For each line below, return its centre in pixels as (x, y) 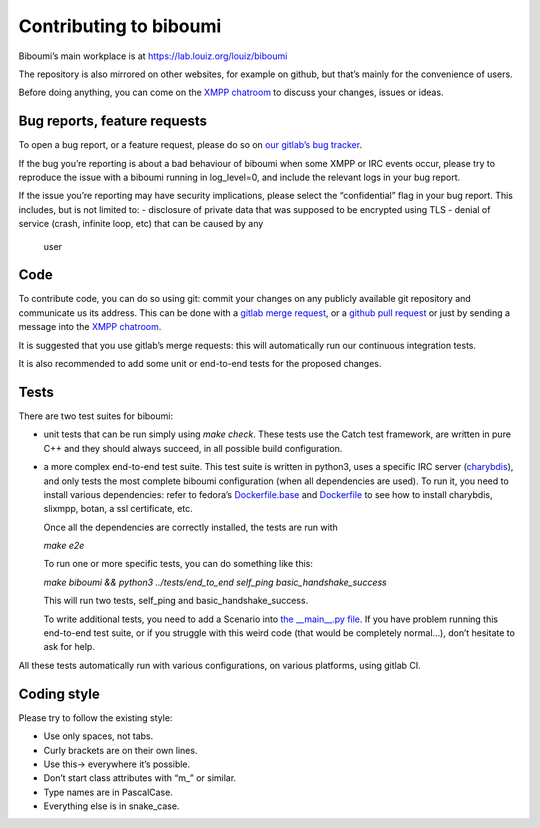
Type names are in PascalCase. (108, 792)
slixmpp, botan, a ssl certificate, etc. (118, 509)
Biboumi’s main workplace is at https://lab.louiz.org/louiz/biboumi (153, 56)
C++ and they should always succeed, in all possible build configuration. (193, 448)
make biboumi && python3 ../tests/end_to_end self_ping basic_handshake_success (215, 582)
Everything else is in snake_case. (111, 806)
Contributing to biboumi (120, 26)
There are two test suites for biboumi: (96, 416)
